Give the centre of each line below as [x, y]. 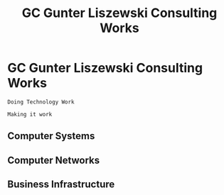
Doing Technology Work [41, 102]
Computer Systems [51, 136]
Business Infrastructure [61, 185]
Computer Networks [54, 160]
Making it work [30, 114]
